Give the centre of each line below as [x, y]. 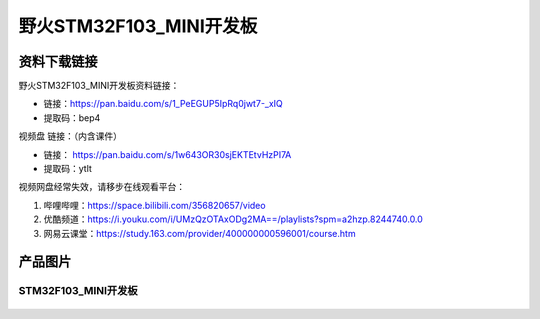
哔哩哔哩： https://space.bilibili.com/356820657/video [154, 205]
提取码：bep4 [72, 117]
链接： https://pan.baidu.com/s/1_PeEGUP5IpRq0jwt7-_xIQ [163, 104]
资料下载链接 [58, 61]
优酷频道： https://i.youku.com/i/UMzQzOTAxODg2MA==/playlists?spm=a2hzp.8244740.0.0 [233, 219]
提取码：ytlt [67, 169]
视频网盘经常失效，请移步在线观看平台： [101, 187]
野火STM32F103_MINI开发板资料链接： [99, 86]
